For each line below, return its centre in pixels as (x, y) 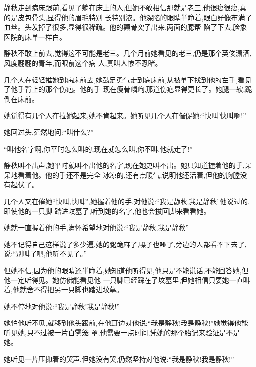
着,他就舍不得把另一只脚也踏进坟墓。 (64, 290)
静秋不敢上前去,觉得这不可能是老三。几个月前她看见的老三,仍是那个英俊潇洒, (128, 53)
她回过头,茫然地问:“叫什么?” (49, 132)
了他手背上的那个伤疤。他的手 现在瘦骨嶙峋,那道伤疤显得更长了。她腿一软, (125, 89)
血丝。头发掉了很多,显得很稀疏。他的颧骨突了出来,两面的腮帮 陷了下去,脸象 (126, 27)
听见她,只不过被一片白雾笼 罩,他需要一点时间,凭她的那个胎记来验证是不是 (122, 332)
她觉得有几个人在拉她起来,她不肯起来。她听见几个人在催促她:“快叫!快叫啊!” (125, 115)
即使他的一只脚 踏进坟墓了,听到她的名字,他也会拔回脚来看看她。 (107, 211)
